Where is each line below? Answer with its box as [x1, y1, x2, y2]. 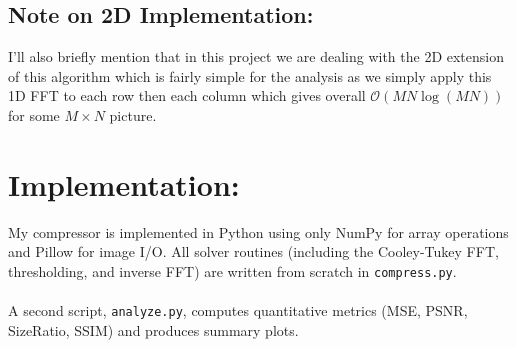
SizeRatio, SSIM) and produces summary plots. [8, 319, 299, 340]
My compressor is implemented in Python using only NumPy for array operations [8, 221, 509, 242]
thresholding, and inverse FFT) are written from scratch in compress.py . [8, 260, 457, 281]
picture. [109, 104, 157, 125]
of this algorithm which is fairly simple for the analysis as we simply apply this [8, 65, 492, 86]
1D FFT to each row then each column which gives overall [8, 85, 366, 106]
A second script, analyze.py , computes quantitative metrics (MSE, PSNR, [8, 300, 468, 321]
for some [8, 104, 60, 125]
